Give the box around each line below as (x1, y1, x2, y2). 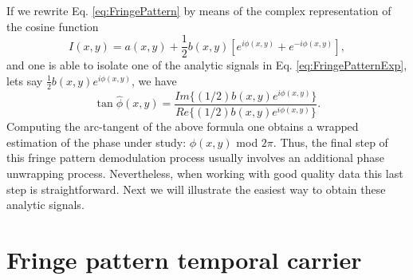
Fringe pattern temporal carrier (6, 243, 362, 275)
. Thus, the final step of (273, 133, 388, 150)
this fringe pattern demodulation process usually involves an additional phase (6, 149, 384, 166)
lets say (6, 72, 43, 89)
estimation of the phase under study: (6, 133, 187, 150)
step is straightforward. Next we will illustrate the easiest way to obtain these (6, 180, 386, 197)
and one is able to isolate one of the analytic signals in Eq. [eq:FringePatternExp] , (6, 57, 407, 73)
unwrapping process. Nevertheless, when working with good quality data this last (6, 165, 403, 181)
